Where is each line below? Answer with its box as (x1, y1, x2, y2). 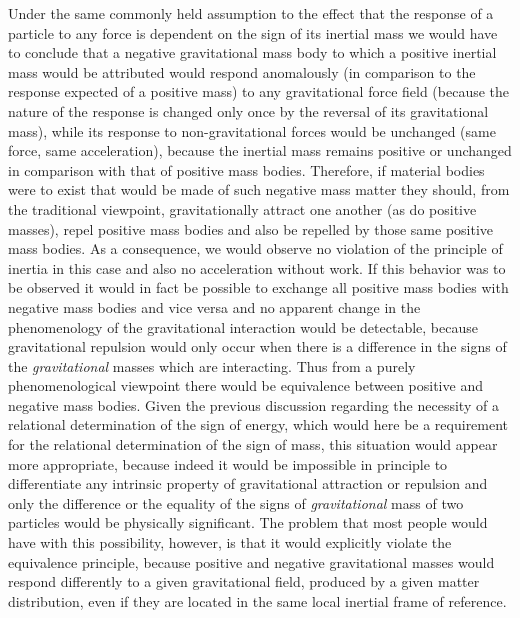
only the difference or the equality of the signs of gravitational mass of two (8, 492, 464, 513)
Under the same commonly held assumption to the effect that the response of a (8, 3, 494, 23)
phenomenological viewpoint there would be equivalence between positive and (8, 375, 483, 396)
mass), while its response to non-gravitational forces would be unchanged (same (8, 120, 496, 141)
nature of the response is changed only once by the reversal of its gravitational (8, 100, 489, 121)
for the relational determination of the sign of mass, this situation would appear (8, 434, 498, 455)
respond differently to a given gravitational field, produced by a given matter (8, 571, 480, 592)
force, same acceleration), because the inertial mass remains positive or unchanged (8, 140, 512, 161)
